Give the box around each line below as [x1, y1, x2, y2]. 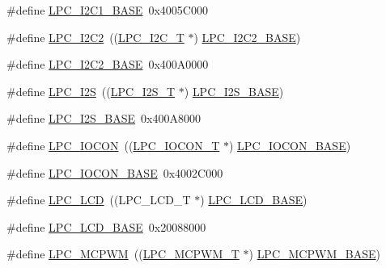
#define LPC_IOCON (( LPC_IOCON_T [6, 136, 220, 153]
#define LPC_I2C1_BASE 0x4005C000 [6, 2, 208, 18]
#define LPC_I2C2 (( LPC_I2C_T [6, 28, 185, 45]
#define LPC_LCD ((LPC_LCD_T [6, 191, 191, 208]
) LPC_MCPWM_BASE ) [248, 245, 380, 262]
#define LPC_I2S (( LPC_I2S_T [6, 82, 176, 99]
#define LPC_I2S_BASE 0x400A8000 [6, 110, 201, 127]
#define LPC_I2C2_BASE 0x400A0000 [6, 56, 209, 73]
